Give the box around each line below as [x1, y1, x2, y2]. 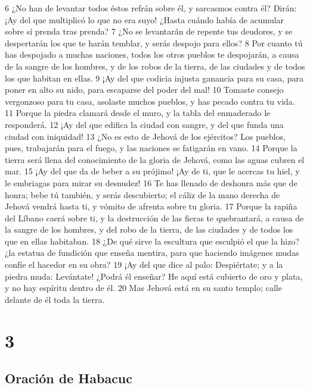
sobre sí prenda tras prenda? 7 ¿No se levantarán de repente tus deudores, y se [5, 25, 293, 37]
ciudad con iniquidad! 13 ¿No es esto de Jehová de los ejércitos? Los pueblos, [5, 130, 286, 142]
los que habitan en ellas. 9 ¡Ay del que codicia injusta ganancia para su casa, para [5, 71, 303, 84]
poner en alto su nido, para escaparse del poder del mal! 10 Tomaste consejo [5, 83, 284, 96]
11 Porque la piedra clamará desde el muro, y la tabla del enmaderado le [5, 107, 271, 119]
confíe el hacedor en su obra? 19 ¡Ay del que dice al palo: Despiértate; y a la [5, 258, 283, 271]
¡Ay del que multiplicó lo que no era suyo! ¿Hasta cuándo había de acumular [5, 13, 284, 26]
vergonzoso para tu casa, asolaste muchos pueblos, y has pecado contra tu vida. [5, 95, 295, 107]
